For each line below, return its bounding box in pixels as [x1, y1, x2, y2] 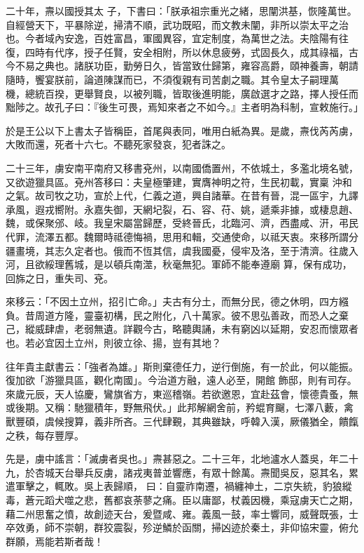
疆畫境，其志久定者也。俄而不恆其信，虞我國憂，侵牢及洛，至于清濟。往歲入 [6, 243, 358, 258]
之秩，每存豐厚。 [6, 427, 84, 442]
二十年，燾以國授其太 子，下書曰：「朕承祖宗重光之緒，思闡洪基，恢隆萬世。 [6, 4, 357, 18]
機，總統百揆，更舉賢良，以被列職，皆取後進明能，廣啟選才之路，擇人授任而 [6, 86, 358, 100]
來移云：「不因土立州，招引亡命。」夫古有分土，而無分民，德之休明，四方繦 [6, 294, 349, 309]
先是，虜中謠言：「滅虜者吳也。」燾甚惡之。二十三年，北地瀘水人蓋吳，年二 [6, 451, 349, 466]
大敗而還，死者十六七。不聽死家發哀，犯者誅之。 [6, 137, 231, 152]
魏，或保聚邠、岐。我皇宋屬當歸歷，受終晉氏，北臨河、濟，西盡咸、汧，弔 [6, 215, 349, 230]
